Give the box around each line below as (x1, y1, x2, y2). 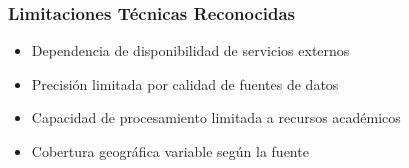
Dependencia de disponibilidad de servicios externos (31, 40, 350, 61)
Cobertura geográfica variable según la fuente (31, 141, 309, 161)
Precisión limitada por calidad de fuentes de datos (31, 73, 339, 94)
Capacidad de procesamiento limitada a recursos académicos (31, 107, 401, 128)
